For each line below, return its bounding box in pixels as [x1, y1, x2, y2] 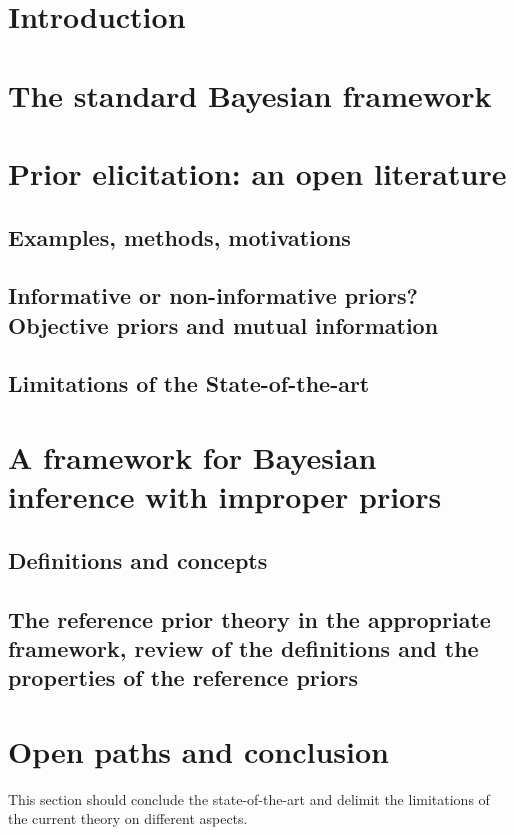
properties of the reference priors [8, 662, 359, 693]
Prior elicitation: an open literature [8, 152, 507, 193]
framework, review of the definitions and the [8, 632, 479, 663]
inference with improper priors [8, 476, 442, 517]
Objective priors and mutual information [8, 309, 439, 340]
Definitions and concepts [8, 544, 268, 575]
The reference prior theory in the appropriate [8, 603, 491, 634]
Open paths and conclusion [8, 730, 389, 771]
